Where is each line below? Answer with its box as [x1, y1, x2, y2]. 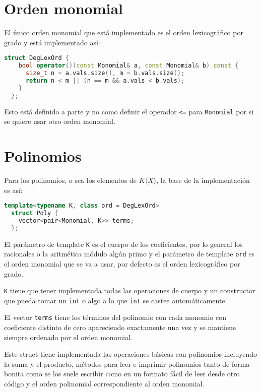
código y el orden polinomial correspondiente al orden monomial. [4, 378, 205, 389]
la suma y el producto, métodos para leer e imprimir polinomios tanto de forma [4, 358, 250, 369]
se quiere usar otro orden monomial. [4, 116, 115, 126]
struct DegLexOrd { [4, 54, 69, 62]
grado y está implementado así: [4, 37, 100, 47]
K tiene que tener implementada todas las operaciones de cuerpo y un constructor [4, 285, 255, 296]
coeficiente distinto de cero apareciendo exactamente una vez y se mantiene [4, 322, 236, 333]
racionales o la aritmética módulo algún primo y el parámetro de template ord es [4, 248, 255, 259]
